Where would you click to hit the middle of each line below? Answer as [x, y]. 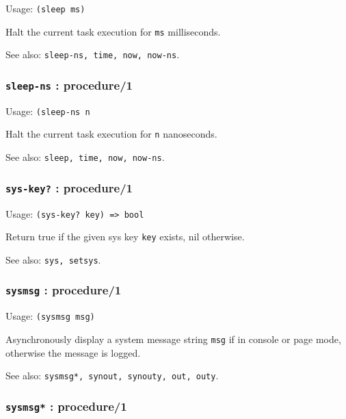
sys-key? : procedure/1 [69, 187]
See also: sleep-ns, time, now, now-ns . [93, 54]
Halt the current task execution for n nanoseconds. [111, 134]
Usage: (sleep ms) [45, 8]
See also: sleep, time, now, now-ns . [85, 157]
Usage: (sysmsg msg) [50, 316]
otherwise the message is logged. [73, 352]
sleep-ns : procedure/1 [69, 85]
